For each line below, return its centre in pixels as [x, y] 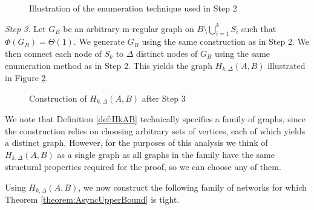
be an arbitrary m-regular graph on [129, 28]
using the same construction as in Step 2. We [225, 41]
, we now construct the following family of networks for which [192, 187]
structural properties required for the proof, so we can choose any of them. [143, 167]
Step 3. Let [25, 28]
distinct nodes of [167, 53]
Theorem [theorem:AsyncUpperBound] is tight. [92, 199]
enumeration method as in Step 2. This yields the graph [109, 65]
